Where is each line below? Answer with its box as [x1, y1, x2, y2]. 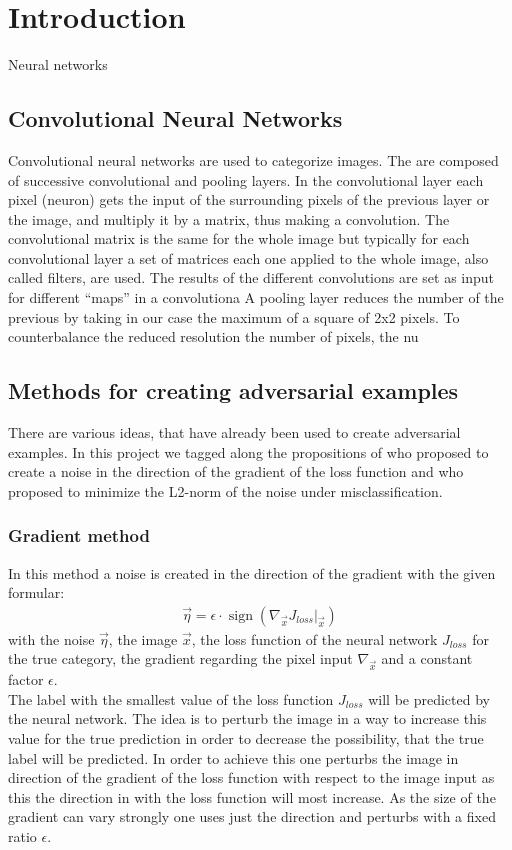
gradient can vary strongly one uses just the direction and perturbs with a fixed [8, 806, 496, 827]
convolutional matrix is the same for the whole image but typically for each [8, 228, 470, 249]
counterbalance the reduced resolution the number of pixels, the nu [8, 326, 419, 347]
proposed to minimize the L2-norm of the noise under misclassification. [8, 480, 443, 501]
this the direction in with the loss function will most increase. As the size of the [8, 786, 496, 807]
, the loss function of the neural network [191, 628, 438, 649]
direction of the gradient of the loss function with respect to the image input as [8, 767, 495, 788]
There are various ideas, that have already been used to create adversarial [8, 422, 461, 443]
